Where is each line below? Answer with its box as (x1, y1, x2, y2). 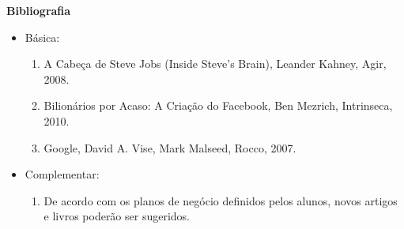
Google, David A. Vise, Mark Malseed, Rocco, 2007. (43, 139, 296, 156)
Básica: (25, 28, 60, 45)
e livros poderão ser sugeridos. (43, 208, 191, 224)
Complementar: (25, 166, 100, 182)
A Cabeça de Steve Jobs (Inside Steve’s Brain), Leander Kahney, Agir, (43, 55, 387, 72)
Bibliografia (6, 2, 71, 18)
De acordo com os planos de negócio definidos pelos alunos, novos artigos (43, 192, 398, 208)
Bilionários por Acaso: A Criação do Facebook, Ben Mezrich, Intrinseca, (43, 97, 393, 114)
